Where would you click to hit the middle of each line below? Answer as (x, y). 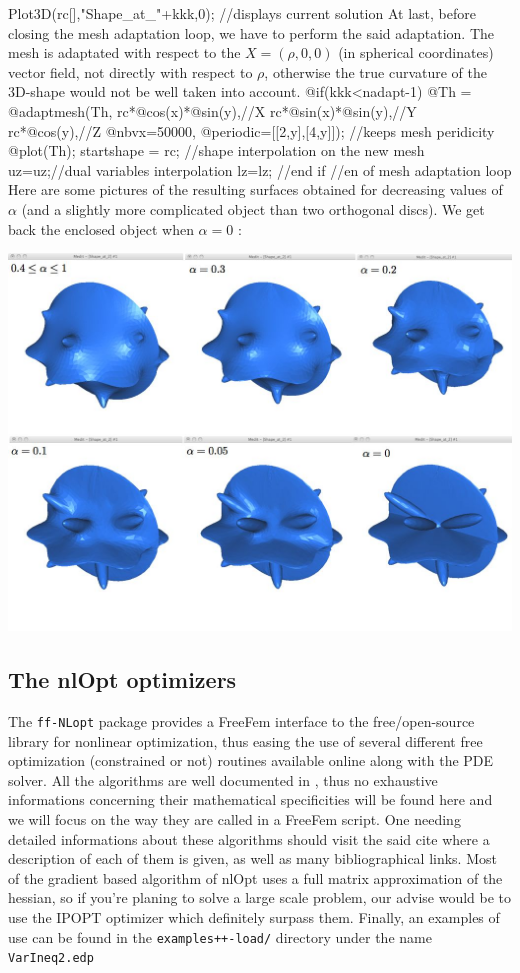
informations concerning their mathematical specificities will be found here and (250, 799)
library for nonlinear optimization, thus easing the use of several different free (245, 740)
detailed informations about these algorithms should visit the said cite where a (249, 838)
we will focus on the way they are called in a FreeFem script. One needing (234, 818)
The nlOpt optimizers (122, 679)
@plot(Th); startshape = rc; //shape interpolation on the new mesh (216, 150)
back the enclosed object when (101, 228)
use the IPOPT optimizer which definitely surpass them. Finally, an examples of (254, 916)
